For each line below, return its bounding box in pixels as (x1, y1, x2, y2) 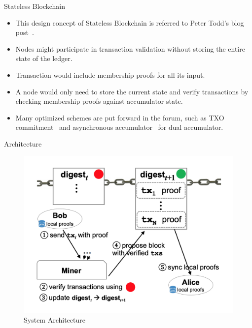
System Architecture (24, 314, 85, 325)
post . (15, 27, 34, 37)
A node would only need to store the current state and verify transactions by (15, 86, 249, 96)
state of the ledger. (15, 53, 72, 63)
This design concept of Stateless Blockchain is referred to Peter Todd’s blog (15, 17, 244, 28)
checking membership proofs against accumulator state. (15, 96, 183, 106)
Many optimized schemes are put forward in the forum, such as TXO (15, 112, 224, 122)
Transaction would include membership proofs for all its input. (15, 69, 205, 80)
